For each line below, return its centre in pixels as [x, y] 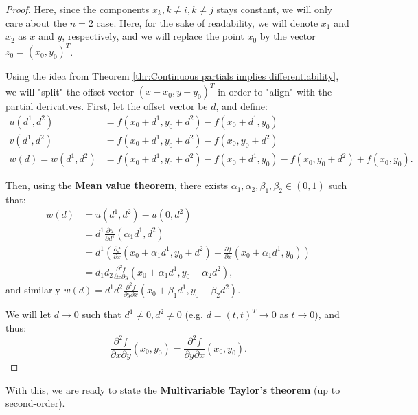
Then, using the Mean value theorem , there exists [117, 185]
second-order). [35, 403]
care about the [36, 22]
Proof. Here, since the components [78, 9]
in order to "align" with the [275, 91]
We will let [28, 314]
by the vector [288, 36]
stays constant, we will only [275, 9]
